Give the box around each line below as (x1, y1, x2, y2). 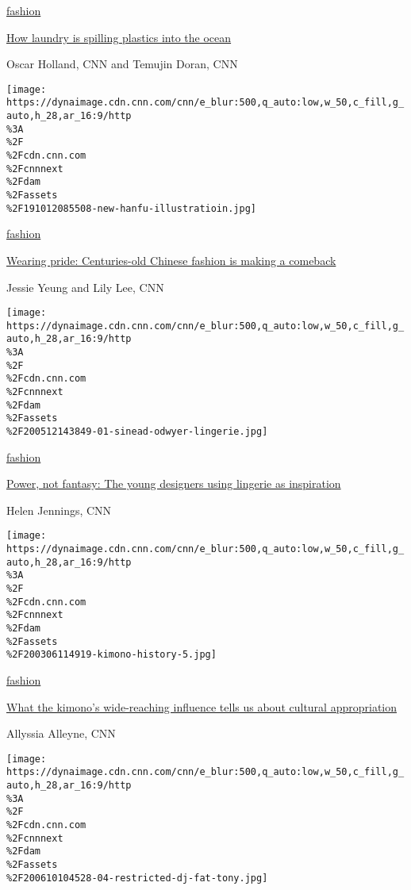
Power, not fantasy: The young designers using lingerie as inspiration (6, 475, 341, 492)
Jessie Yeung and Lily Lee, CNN (6, 278, 164, 295)
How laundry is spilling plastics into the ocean (6, 29, 232, 45)
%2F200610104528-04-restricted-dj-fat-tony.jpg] (6, 872, 268, 884)
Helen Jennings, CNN (6, 501, 112, 518)
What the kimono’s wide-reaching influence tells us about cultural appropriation (6, 698, 397, 715)
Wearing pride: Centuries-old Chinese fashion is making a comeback (6, 251, 336, 268)
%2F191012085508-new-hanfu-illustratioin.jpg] (6, 202, 256, 214)
